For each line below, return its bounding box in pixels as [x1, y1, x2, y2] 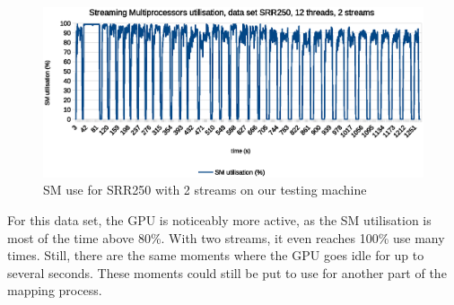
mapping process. [7, 281, 102, 300]
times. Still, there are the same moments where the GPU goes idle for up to [7, 246, 424, 265]
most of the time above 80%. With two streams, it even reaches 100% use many [7, 228, 445, 247]
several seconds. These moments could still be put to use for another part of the [7, 263, 447, 282]
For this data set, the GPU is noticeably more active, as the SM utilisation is [7, 211, 432, 229]
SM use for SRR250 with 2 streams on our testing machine [43, 180, 367, 199]
